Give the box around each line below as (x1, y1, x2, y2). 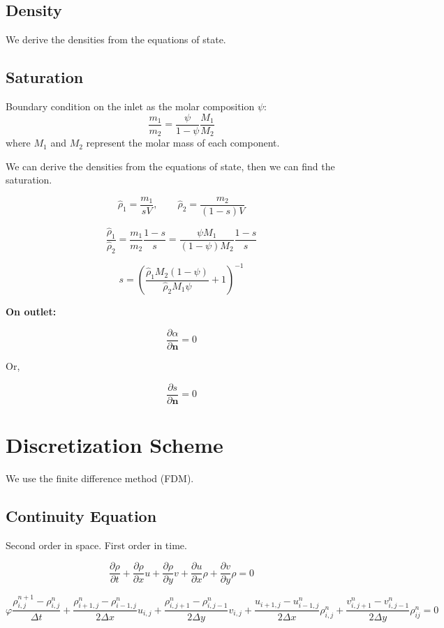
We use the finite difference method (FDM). (6, 470, 194, 485)
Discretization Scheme (6, 430, 223, 458)
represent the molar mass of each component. (86, 135, 280, 150)
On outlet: (6, 304, 57, 319)
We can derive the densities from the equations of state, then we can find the (6, 158, 335, 173)
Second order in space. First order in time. (6, 537, 187, 552)
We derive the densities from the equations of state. (6, 32, 226, 47)
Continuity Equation (6, 504, 157, 526)
